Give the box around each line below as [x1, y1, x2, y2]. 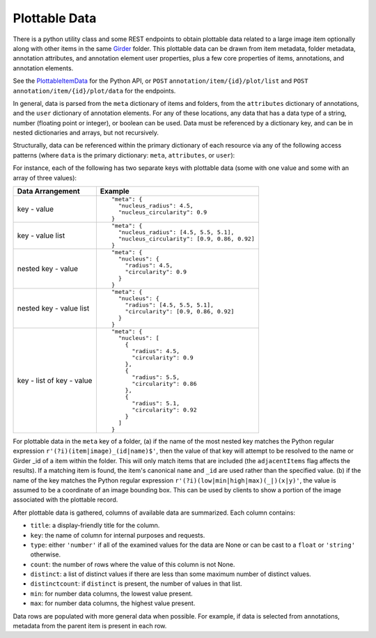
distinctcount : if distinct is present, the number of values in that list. [30, 579, 242, 588]
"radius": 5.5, [132, 373, 180, 381]
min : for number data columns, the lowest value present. [30, 589, 193, 598]
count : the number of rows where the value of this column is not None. [30, 560, 235, 568]
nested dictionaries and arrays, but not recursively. [13, 129, 159, 137]
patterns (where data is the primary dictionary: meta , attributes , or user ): [13, 150, 235, 159]
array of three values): [13, 173, 77, 182]
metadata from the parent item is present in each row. [13, 622, 167, 630]
